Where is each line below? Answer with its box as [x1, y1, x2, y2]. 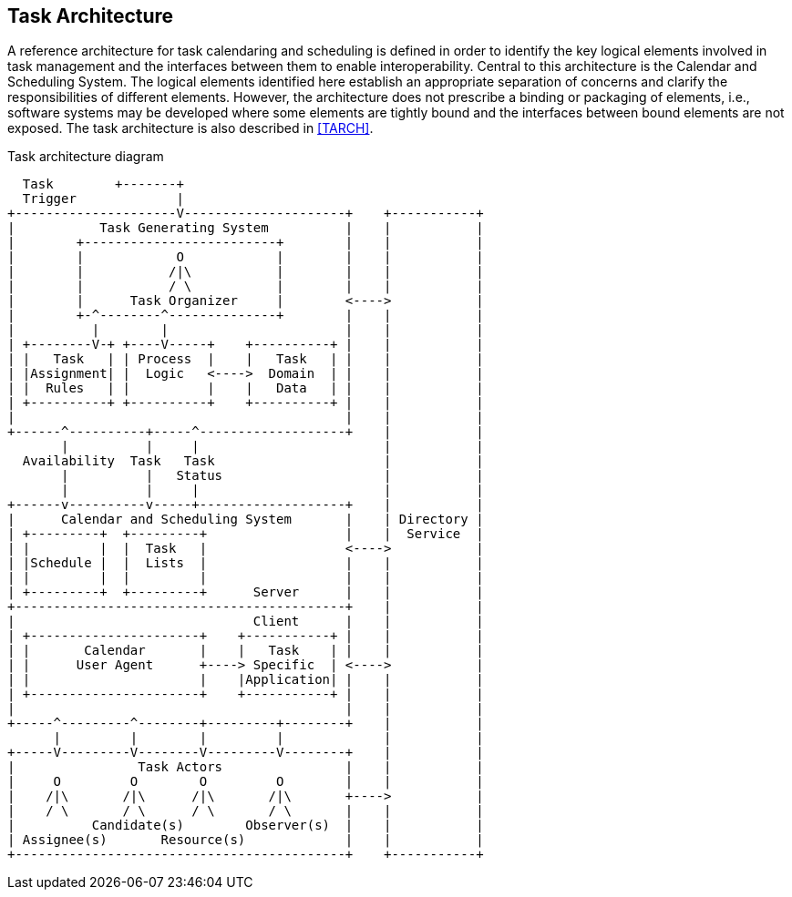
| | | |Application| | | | [7, 672, 484, 688]
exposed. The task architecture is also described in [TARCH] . [7, 120, 374, 137]
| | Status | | [61, 468, 484, 484]
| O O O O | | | [7, 774, 484, 790]
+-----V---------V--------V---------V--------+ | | [7, 745, 484, 760]
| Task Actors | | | [7, 759, 484, 775]
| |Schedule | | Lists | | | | [7, 556, 484, 571]
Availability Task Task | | [22, 454, 484, 469]
